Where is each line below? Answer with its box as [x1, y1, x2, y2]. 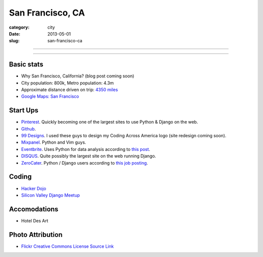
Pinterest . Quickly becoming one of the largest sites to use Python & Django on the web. [21, 119, 198, 125]
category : [9, 24, 30, 30]
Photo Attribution [9, 230, 63, 239]
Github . [21, 126, 36, 131]
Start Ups [9, 106, 38, 114]
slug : [9, 38, 19, 44]
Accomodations [9, 205, 58, 213]
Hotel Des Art [21, 218, 49, 223]
